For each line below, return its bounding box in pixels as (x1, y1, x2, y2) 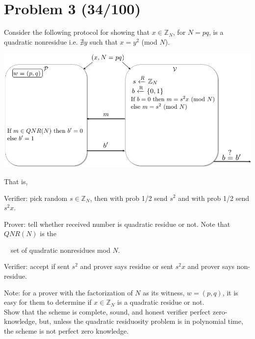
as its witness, (143, 287, 185, 297)
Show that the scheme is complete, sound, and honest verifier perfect (4, 306, 211, 316)
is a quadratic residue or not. (117, 297, 204, 307)
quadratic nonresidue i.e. (4, 36, 78, 47)
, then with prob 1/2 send (90, 193, 168, 203)
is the (40, 228, 56, 239)
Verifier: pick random (4, 193, 68, 203)
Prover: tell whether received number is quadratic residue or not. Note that (4, 218, 230, 229)
